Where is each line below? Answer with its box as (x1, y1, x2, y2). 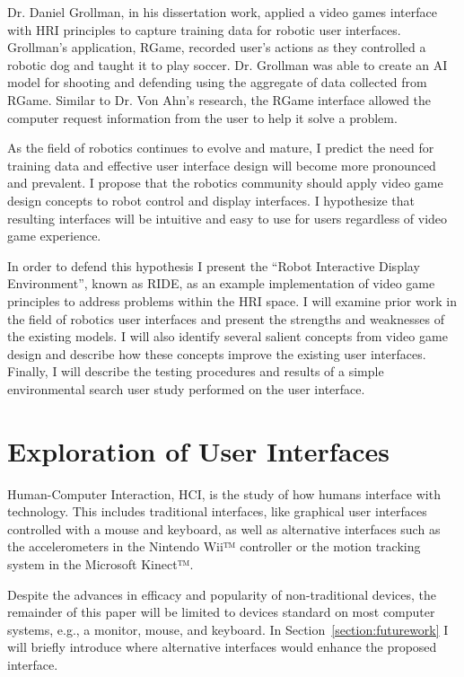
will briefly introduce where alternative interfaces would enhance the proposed (7, 637, 437, 656)
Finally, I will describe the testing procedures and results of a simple (7, 362, 384, 381)
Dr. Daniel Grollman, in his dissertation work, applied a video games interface (7, 3, 437, 21)
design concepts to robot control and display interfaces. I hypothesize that (7, 190, 415, 209)
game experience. (7, 226, 101, 245)
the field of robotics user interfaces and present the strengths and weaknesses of (7, 309, 444, 328)
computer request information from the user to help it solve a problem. (7, 108, 398, 127)
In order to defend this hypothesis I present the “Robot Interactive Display (7, 256, 420, 275)
